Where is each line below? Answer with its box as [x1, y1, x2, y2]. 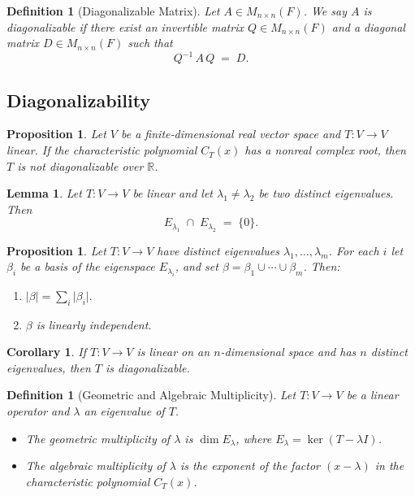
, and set [175, 258, 218, 275]
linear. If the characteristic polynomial [6, 141, 197, 159]
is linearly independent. [36, 315, 152, 333]
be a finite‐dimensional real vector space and [121, 125, 341, 142]
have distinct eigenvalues [157, 241, 279, 259]
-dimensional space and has [220, 343, 357, 360]
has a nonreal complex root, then [244, 141, 406, 159]
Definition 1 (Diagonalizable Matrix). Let [6, 2, 220, 19]
